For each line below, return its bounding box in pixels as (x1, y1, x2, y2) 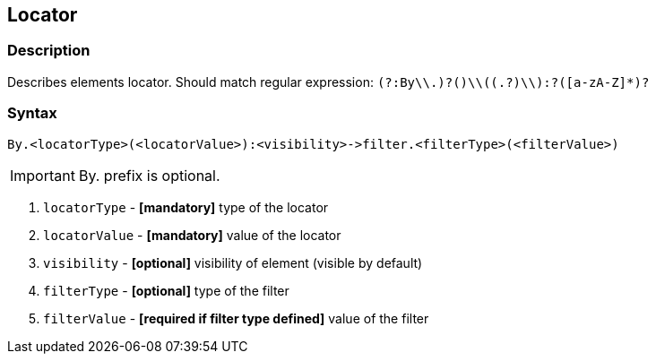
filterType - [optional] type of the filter (43, 282, 289, 298)
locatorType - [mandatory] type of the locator (43, 199, 329, 215)
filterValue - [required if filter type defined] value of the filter (43, 310, 429, 326)
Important (10, 166, 75, 185)
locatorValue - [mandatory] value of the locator (43, 227, 341, 243)
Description (7, 41, 91, 60)
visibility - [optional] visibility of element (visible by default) (43, 254, 423, 271)
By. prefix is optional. (78, 166, 220, 185)
